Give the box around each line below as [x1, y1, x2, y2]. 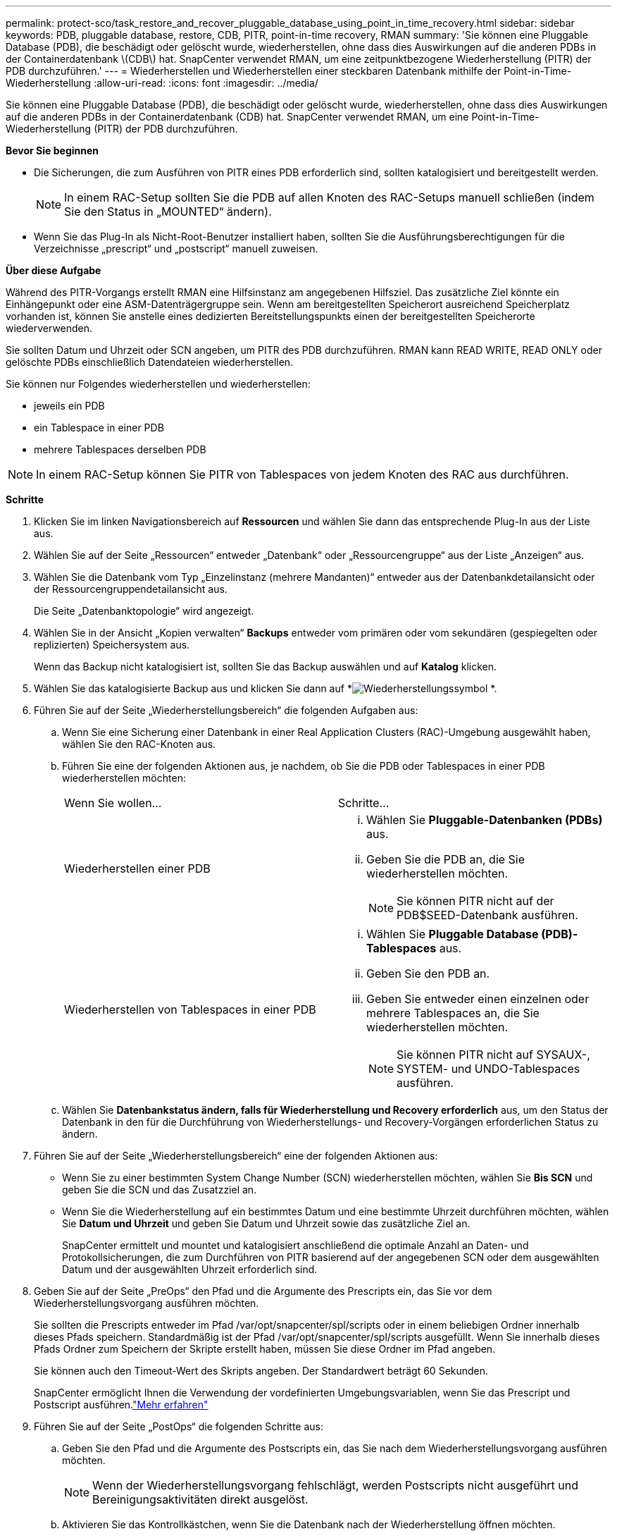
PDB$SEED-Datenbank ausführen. [397, 908, 578, 922]
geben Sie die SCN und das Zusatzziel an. [62, 1184, 257, 1196]
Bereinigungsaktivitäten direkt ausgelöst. [92, 1492, 308, 1506]
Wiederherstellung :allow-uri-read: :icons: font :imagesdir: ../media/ [6, 77, 318, 89]
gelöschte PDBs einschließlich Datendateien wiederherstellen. [6, 356, 294, 368]
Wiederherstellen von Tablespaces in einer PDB [64, 1002, 316, 1016]
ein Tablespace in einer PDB [34, 422, 164, 434]
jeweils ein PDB [34, 400, 105, 412]
